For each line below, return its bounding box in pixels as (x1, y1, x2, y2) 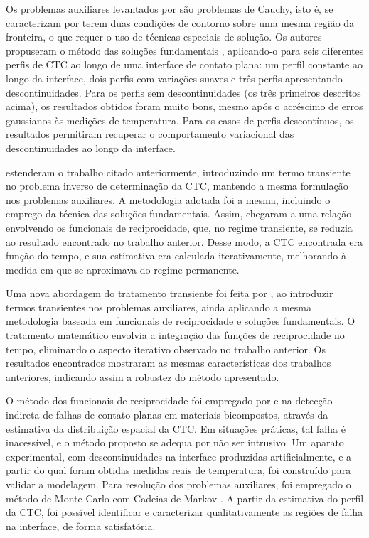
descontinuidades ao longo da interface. (6, 140, 176, 155)
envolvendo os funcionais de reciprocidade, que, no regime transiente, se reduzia (6, 220, 353, 235)
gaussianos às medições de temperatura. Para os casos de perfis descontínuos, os (6, 112, 354, 127)
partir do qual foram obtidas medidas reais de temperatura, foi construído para (6, 463, 351, 478)
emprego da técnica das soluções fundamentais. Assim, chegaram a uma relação (6, 206, 352, 221)
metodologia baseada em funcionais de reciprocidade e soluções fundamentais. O (6, 313, 355, 328)
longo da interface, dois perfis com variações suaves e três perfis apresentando (6, 70, 343, 85)
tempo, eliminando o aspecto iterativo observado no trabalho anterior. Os (6, 341, 326, 356)
